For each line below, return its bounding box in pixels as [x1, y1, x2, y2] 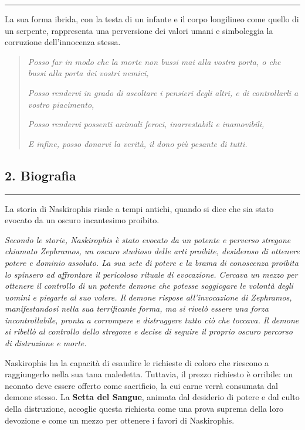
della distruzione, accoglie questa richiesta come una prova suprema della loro [5, 402, 283, 415]
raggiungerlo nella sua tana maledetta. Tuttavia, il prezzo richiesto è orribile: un [5, 368, 293, 380]
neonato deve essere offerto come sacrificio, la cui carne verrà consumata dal [5, 379, 278, 391]
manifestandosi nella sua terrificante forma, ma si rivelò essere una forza [5, 302, 269, 315]
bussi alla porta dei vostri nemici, [28, 67, 149, 79]
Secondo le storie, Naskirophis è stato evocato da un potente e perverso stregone [5, 233, 291, 245]
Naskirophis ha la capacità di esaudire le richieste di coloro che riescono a [5, 356, 269, 368]
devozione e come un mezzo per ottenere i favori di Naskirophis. [5, 414, 235, 426]
